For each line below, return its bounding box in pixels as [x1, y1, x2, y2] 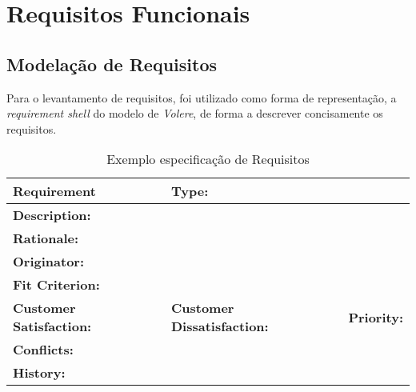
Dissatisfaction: [170, 317, 269, 336]
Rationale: [13, 229, 79, 248]
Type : [170, 182, 209, 201]
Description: [13, 206, 91, 225]
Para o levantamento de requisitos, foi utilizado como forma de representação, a [6, 89, 397, 106]
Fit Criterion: [13, 275, 100, 294]
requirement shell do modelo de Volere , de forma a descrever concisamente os [6, 105, 383, 122]
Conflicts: [13, 340, 74, 359]
